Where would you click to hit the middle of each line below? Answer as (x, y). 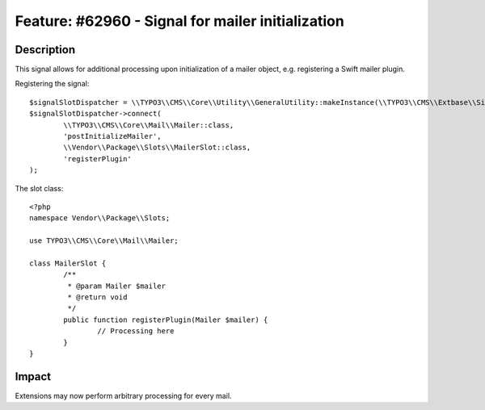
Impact (33, 377)
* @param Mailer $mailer (116, 286)
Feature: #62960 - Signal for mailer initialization (180, 21)
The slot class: (39, 188)
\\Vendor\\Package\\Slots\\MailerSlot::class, (157, 148)
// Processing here (136, 331)
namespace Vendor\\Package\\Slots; (100, 218)
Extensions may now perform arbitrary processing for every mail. (123, 395)
